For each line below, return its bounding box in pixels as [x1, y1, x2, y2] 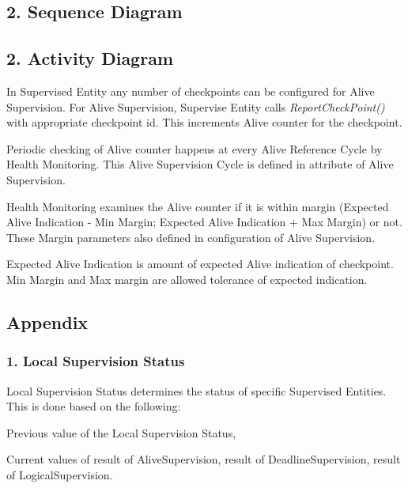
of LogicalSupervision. [6, 466, 113, 482]
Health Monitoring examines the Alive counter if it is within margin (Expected [6, 198, 389, 214]
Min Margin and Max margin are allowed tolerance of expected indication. [6, 270, 368, 287]
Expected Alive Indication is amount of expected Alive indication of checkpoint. [6, 255, 394, 272]
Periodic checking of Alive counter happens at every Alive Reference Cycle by [6, 140, 383, 157]
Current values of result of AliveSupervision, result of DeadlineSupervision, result [6, 451, 401, 467]
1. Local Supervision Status [6, 351, 185, 371]
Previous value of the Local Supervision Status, [6, 424, 236, 441]
